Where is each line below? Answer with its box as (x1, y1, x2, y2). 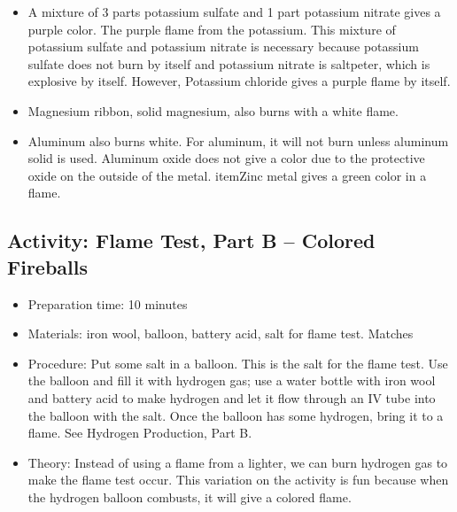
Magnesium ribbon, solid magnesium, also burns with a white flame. (27, 101, 399, 120)
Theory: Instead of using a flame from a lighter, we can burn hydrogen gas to (27, 453, 448, 471)
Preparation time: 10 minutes (27, 294, 188, 313)
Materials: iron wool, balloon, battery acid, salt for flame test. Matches (27, 324, 414, 343)
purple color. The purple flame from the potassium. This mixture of (27, 19, 396, 38)
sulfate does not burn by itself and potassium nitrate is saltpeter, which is (27, 54, 430, 73)
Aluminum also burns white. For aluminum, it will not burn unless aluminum (27, 131, 449, 150)
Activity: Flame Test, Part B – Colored (7, 227, 376, 254)
